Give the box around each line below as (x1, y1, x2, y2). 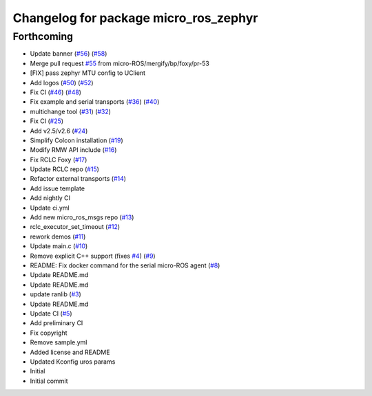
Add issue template (30, 184, 85, 192)
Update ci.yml (30, 203, 70, 212)
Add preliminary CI (30, 319, 83, 327)
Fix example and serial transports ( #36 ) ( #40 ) (30, 98, 160, 106)
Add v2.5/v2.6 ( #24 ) (30, 126, 88, 135)
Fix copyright (30, 329, 68, 337)
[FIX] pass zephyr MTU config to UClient (30, 69, 146, 77)
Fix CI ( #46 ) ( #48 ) (30, 88, 82, 96)
